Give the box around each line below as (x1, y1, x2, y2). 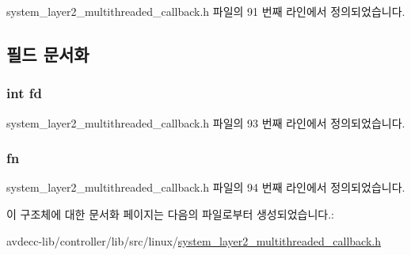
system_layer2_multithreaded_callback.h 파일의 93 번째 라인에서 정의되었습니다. (6, 114, 405, 131)
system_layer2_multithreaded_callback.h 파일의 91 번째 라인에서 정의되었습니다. (6, 3, 405, 19)
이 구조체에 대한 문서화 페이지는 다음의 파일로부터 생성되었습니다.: (6, 206, 334, 222)
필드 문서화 (6, 41, 89, 66)
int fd (6, 83, 42, 103)
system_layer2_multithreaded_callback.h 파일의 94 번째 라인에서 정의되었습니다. (6, 179, 405, 196)
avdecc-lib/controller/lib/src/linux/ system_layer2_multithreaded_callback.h (6, 232, 381, 249)
